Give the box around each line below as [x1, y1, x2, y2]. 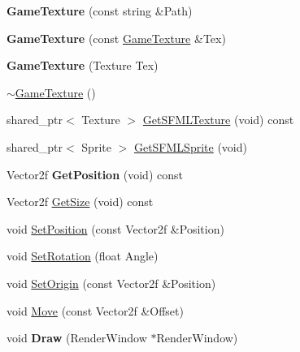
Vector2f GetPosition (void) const [7, 165, 183, 182]
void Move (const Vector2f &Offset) [7, 302, 184, 319]
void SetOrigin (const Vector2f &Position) [7, 274, 216, 291]
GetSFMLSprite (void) [133, 138, 247, 155]
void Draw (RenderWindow [7, 329, 147, 346]
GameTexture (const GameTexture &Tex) [7, 29, 226, 46]
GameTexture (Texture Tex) [7, 57, 159, 74]
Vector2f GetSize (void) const [7, 193, 154, 210]
